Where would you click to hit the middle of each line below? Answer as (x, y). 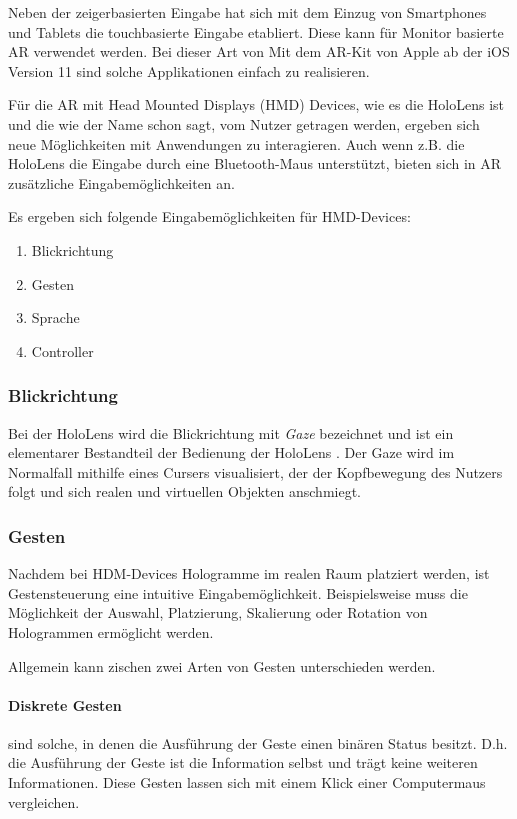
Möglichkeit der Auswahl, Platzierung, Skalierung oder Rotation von (218, 612)
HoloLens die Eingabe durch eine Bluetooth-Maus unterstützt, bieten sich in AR (255, 163)
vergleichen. (44, 801)
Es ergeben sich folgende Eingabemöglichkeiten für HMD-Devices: (209, 216)
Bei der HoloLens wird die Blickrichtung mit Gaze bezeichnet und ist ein (231, 432)
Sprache (55, 317)
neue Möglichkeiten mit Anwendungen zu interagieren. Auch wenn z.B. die (236, 143)
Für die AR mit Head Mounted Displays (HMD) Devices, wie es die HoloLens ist (256, 104)
